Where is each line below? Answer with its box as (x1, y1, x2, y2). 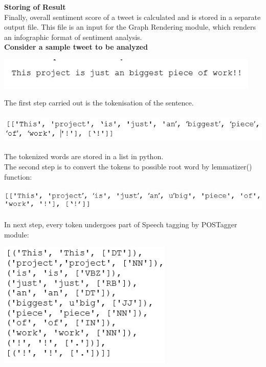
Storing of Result (4, 2, 66, 12)
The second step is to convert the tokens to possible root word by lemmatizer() (4, 161, 252, 171)
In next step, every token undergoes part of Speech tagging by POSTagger (4, 219, 237, 230)
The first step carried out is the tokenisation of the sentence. (4, 97, 194, 108)
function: (4, 171, 32, 182)
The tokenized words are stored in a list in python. (4, 151, 164, 162)
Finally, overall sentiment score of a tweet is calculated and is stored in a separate (4, 11, 261, 22)
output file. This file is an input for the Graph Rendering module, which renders (4, 21, 256, 32)
